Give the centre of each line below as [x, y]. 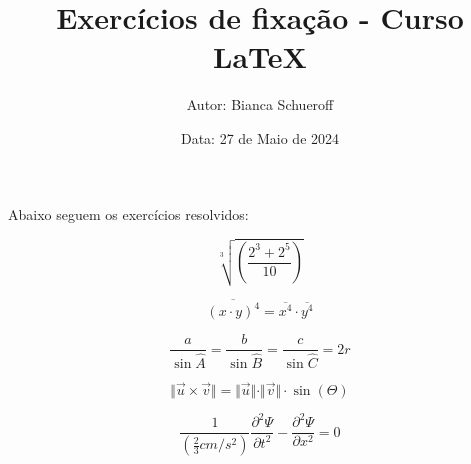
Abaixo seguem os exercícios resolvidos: [128, 213]
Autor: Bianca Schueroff [260, 104]
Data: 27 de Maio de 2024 [260, 137]
